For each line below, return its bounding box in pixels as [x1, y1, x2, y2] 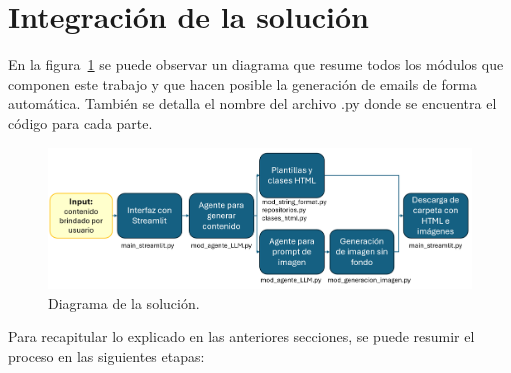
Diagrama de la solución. [48, 292, 200, 313]
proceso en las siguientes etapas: [8, 346, 205, 367]
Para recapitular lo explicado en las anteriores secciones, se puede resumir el [8, 326, 475, 347]
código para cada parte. [8, 112, 153, 133]
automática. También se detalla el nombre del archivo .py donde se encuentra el [8, 93, 497, 114]
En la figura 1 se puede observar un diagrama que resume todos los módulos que [8, 54, 504, 75]
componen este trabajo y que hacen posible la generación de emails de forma [8, 73, 477, 94]
